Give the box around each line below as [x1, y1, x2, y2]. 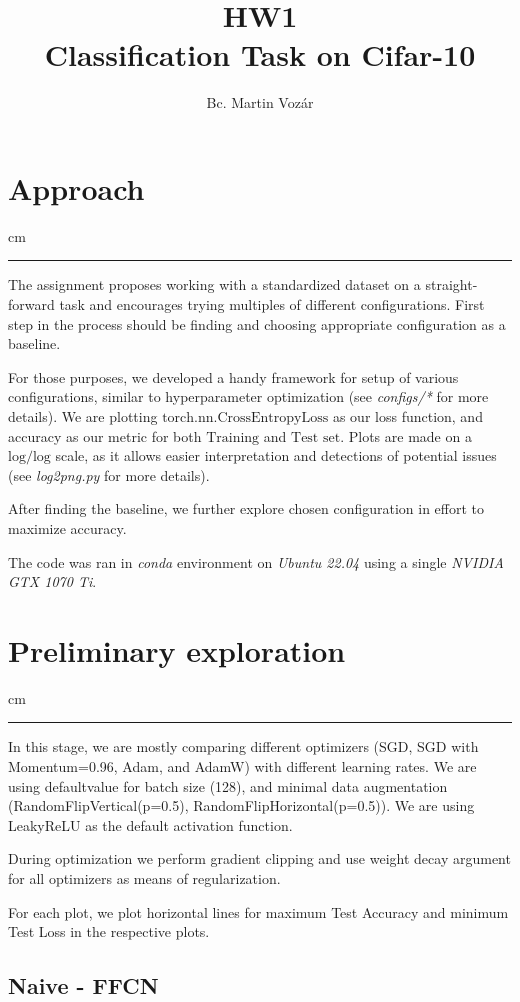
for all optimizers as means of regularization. [8, 868, 281, 889]
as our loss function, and [332, 406, 483, 426]
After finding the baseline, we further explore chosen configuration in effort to [8, 498, 485, 519]
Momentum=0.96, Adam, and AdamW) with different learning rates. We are [8, 756, 477, 777]
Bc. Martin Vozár [206, 92, 314, 113]
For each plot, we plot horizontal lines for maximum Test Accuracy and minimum [8, 901, 509, 922]
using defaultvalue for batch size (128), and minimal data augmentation [8, 775, 448, 796]
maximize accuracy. [8, 517, 127, 538]
